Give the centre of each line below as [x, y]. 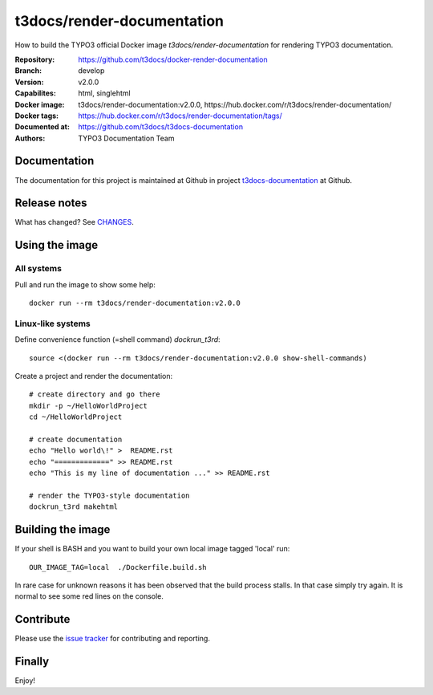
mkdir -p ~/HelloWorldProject [89, 406]
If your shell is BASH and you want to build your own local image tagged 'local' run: [152, 549]
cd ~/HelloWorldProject [76, 417]
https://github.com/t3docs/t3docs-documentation [161, 127]
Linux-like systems [53, 323]
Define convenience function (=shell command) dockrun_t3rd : [117, 339]
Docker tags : [37, 116]
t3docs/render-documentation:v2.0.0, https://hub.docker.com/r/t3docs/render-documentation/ [235, 104]
